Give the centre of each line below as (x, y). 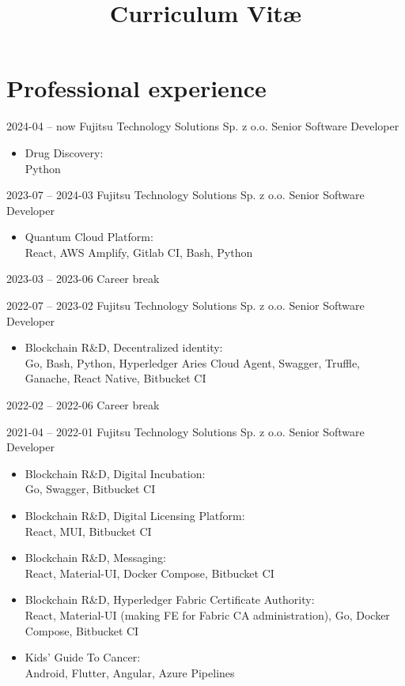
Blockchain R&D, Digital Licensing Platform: (135, 515)
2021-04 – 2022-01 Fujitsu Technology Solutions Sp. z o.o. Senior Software (185, 431)
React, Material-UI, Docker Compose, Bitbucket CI (150, 573)
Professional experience (136, 88)
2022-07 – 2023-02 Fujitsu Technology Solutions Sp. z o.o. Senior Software (185, 305)
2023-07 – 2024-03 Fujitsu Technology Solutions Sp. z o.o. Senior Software (185, 195)
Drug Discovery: (64, 152)
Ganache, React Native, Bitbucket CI (115, 378)
